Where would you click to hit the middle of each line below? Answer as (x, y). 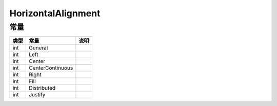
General (38, 48)
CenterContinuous (51, 68)
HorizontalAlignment (55, 13)
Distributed (42, 88)
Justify (37, 95)
